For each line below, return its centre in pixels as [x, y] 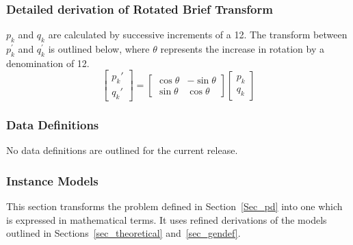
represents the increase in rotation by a [242, 49]
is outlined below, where [99, 49]
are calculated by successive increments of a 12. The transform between [198, 35]
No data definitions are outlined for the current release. [122, 150]
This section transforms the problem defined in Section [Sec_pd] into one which [174, 206]
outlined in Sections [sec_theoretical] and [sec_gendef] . [123, 233]
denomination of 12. [48, 63]
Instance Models [52, 180]
